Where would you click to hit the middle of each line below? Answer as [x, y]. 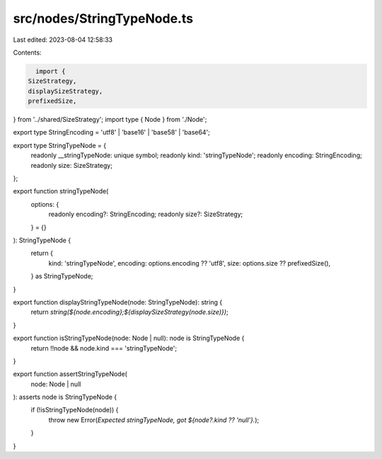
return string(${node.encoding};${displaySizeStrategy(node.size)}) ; [130, 312]
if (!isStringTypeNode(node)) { [75, 410]
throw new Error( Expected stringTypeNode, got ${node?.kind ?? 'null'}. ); [154, 420]
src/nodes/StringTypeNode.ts [103, 18]
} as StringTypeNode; [62, 276]
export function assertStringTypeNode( [70, 374]
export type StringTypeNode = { [59, 145]
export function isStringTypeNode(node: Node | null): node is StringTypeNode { [129, 338]
